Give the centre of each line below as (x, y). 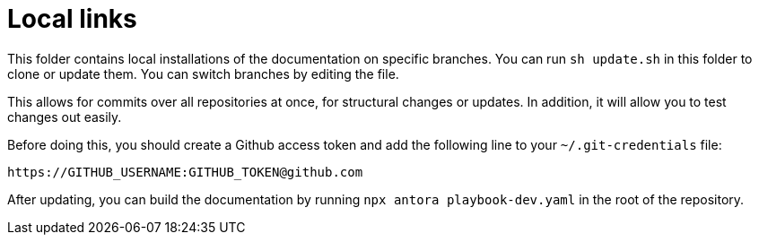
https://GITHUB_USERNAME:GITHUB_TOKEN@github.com (185, 172)
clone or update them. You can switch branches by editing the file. (203, 73)
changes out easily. (65, 117)
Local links (72, 19)
